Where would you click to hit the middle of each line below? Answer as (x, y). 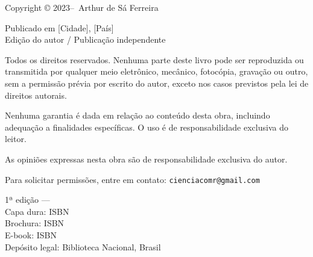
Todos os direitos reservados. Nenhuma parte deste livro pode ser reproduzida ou (154, 59)
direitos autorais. (36, 95)
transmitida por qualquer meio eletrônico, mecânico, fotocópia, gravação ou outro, (156, 71)
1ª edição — (27, 200)
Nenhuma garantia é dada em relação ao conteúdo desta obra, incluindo (138, 115)
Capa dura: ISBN (37, 211)
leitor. (16, 139)
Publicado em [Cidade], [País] (59, 27)
